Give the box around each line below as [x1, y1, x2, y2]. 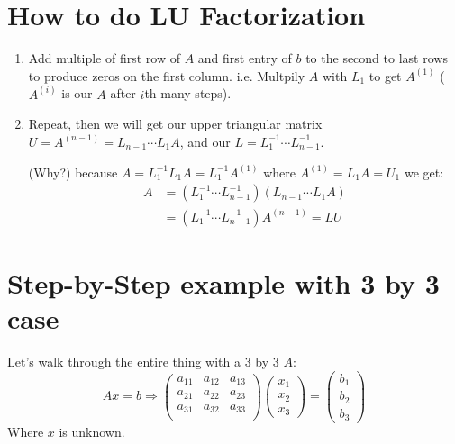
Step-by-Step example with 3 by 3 [7, 264, 440, 301]
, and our [179, 131, 231, 150]
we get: [404, 162, 444, 181]
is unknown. [59, 422, 125, 441]
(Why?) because [28, 162, 118, 181]
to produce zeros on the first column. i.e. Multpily [28, 66, 305, 85]
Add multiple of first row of [28, 49, 180, 68]
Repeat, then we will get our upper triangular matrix [28, 114, 323, 133]
